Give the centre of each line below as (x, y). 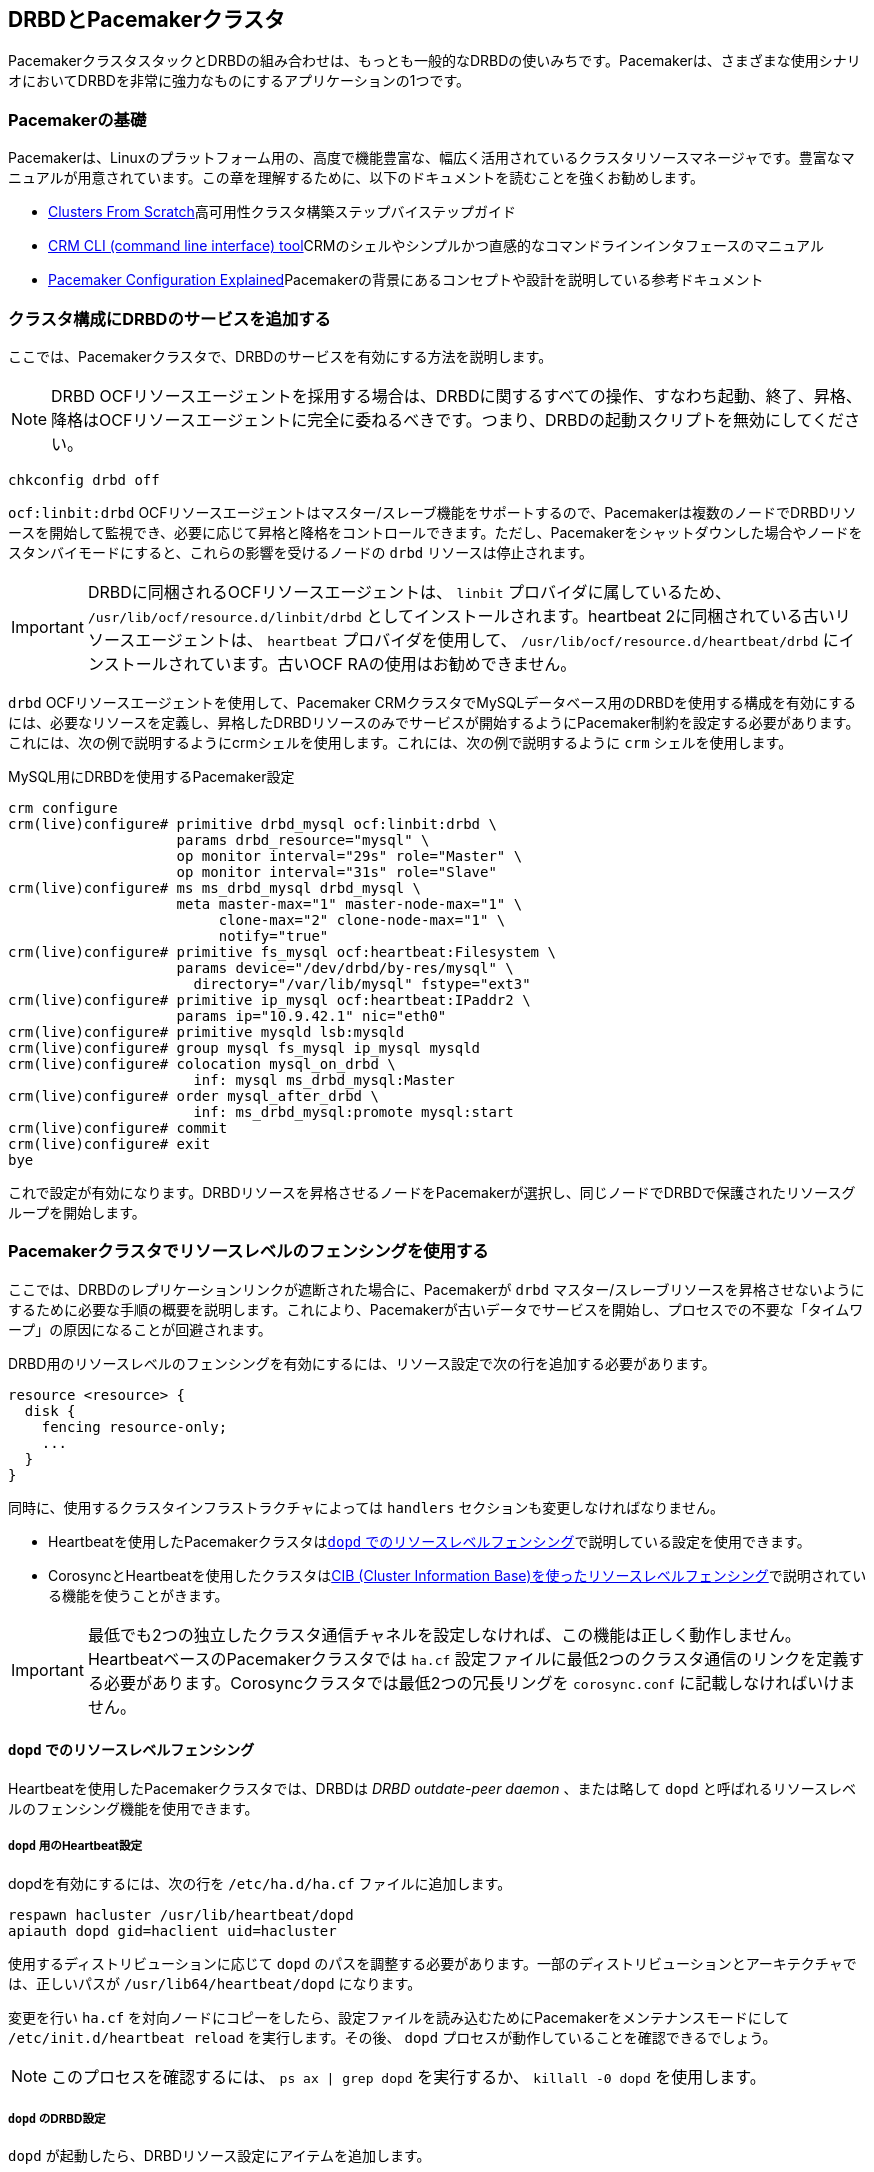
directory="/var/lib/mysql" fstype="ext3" (362, 983)
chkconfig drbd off (84, 479)
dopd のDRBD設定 (57, 2119)
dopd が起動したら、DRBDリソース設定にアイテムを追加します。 (219, 2156)
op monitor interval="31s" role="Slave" (336, 871)
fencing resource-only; (134, 1426)
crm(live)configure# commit (118, 1127)
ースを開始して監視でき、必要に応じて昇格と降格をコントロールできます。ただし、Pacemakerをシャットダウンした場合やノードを (435, 532)
